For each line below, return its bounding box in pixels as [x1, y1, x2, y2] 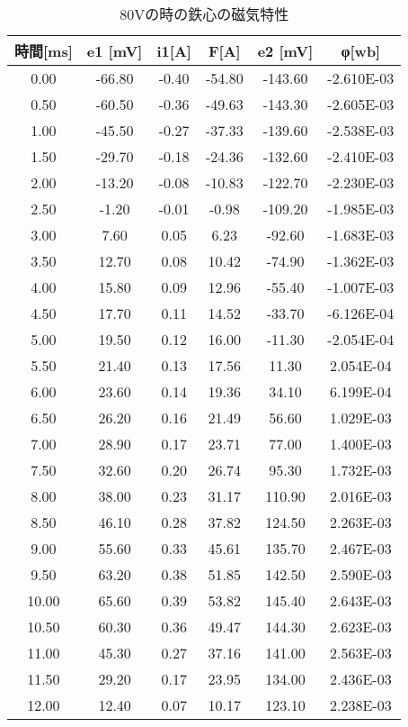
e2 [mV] [257, 40, 314, 61]
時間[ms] [14, 41, 73, 61]
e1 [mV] [86, 40, 143, 61]
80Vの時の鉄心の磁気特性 [120, 4, 289, 24]
